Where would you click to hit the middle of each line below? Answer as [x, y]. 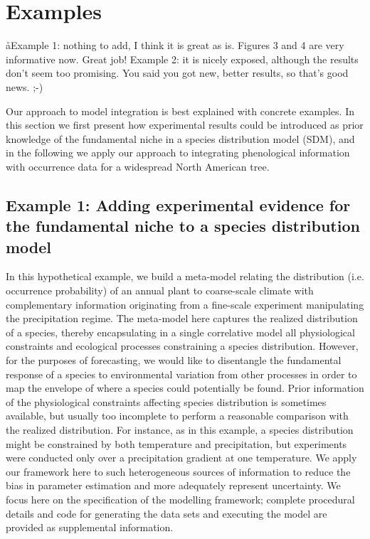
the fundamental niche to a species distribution [183, 226]
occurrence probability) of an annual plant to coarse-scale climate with [160, 290]
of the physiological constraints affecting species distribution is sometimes [166, 401]
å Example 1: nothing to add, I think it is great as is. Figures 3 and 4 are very [175, 45]
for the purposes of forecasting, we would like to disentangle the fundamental [174, 360]
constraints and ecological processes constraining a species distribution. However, [182, 346]
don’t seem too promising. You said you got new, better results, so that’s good [177, 73]
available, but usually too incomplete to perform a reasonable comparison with [177, 416]
